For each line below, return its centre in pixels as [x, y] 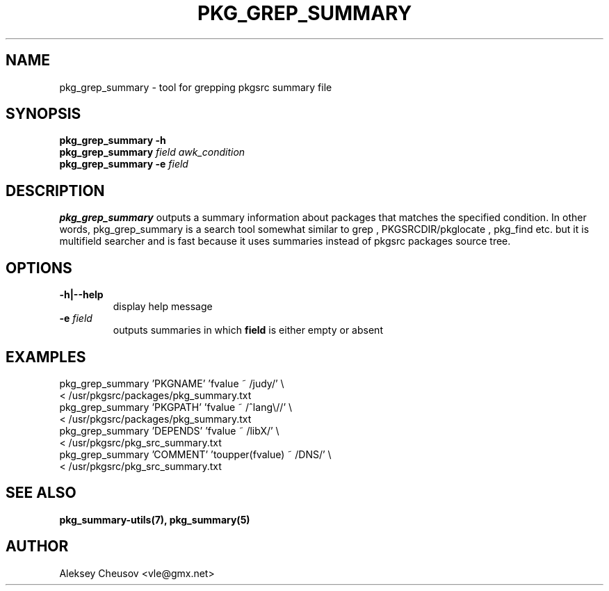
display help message [163, 307]
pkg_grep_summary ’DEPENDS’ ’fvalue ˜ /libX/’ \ [169, 430]
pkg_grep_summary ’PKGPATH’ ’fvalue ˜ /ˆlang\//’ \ [176, 407]
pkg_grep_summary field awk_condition [152, 152]
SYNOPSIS [43, 114]
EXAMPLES [46, 357]
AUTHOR [37, 547]
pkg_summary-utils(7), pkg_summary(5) [155, 519]
